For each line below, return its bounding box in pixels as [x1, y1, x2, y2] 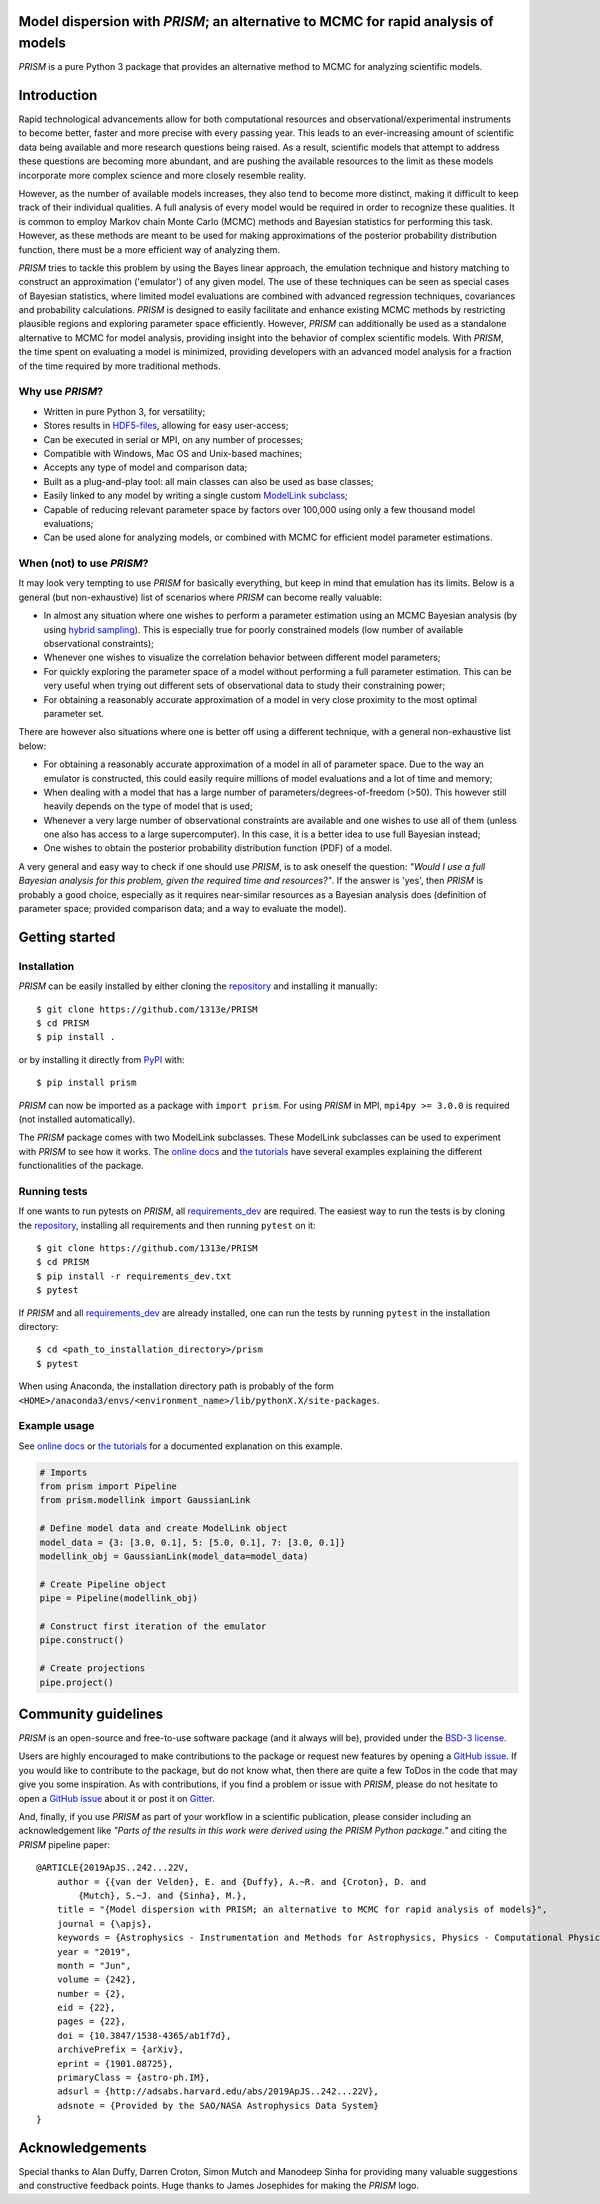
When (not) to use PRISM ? [18, 556, 149, 570]
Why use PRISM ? [18, 385, 104, 399]
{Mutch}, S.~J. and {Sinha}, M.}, [78, 1890, 248, 1901]
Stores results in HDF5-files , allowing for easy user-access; [43, 420, 289, 432]
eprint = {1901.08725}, [56, 2058, 174, 2069]
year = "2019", [56, 1946, 132, 1957]
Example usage [18, 1419, 95, 1433]
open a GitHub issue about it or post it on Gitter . [18, 1792, 215, 1804]
